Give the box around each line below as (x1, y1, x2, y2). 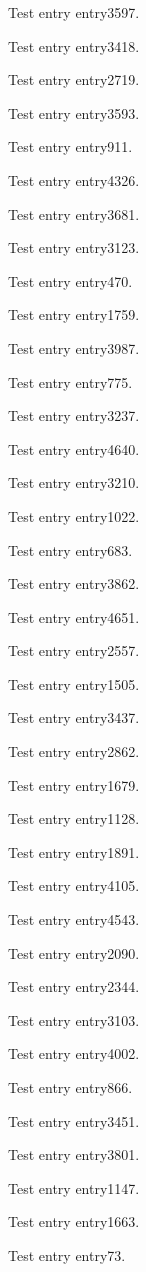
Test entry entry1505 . (8, 673, 140, 694)
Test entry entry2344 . (8, 976, 140, 997)
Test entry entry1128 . (8, 808, 140, 829)
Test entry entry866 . (8, 1077, 133, 1097)
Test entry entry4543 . (8, 909, 140, 930)
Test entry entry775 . (8, 371, 133, 392)
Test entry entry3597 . (8, 2, 140, 22)
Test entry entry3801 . (8, 1144, 140, 1165)
